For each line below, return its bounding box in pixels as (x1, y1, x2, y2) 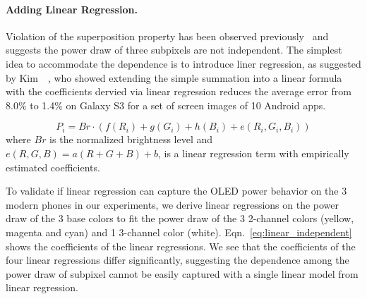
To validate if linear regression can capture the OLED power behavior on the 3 (6, 183, 347, 198)
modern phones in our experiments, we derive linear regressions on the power (6, 197, 339, 212)
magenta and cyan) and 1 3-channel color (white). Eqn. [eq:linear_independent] (6, 224, 352, 239)
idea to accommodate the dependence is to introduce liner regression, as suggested (6, 56, 361, 71)
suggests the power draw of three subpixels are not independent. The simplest (6, 42, 342, 57)
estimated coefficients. (6, 159, 100, 174)
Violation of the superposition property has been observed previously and (6, 28, 329, 43)
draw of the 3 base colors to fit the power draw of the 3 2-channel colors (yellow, (6, 211, 354, 226)
